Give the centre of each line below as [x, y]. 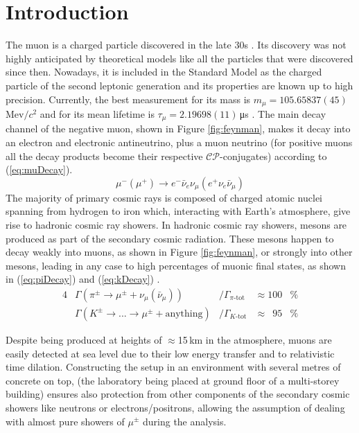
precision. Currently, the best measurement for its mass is [128, 99]
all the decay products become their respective [104, 156]
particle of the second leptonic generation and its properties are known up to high [179, 85]
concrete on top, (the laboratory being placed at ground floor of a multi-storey [173, 380]
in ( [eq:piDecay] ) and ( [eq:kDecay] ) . [83, 279]
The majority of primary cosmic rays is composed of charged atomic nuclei [164, 197]
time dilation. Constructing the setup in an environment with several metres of [173, 367]
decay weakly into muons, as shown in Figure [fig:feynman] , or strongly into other [179, 252]
